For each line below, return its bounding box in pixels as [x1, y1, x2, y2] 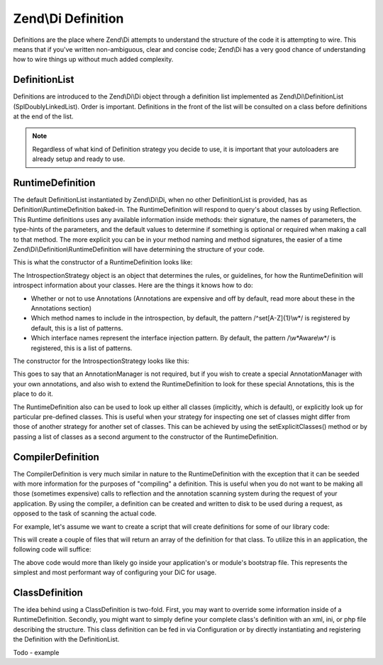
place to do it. [13, 390, 53, 398]
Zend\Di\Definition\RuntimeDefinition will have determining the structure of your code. [13, 245, 265, 254]
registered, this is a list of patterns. [30, 344, 133, 352]
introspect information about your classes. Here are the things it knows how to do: [13, 281, 253, 290]
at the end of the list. [13, 112, 74, 121]
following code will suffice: [13, 545, 91, 554]
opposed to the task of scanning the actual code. [13, 509, 157, 518]
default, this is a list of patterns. [30, 323, 123, 332]
